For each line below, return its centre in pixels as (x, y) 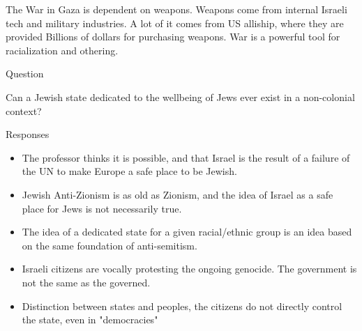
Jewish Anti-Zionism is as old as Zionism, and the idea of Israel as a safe (178, 194)
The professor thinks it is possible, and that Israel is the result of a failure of (186, 157)
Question (25, 74)
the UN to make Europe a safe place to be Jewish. (129, 171)
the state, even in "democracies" (90, 320)
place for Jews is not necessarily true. (102, 208)
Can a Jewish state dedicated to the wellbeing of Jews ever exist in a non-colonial (180, 97)
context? (24, 110)
